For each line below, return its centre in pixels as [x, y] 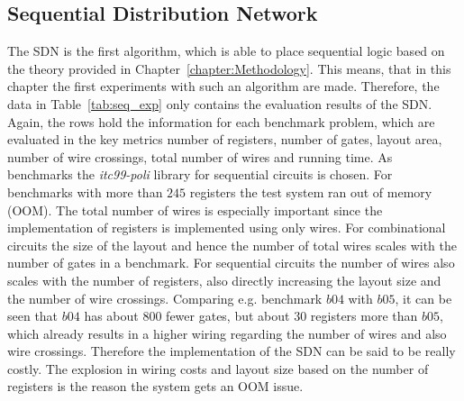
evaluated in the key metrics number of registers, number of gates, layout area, [225, 139]
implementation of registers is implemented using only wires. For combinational [227, 228]
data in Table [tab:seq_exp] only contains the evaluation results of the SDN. [220, 103]
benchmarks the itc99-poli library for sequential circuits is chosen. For [200, 174]
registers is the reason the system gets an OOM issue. [155, 386]
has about [111, 316]
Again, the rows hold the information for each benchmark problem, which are [221, 121]
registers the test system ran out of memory [311, 191]
